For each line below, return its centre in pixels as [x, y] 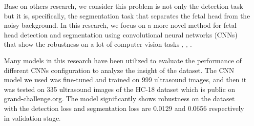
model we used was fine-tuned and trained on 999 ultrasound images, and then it [125, 80]
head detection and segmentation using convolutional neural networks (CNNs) [121, 34]
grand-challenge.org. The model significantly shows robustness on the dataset [119, 99]
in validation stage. [32, 117]
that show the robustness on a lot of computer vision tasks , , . [98, 44]
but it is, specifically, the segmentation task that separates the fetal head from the [127, 15]
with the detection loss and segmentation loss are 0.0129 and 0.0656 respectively [124, 108]
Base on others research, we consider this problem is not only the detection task [124, 6]
